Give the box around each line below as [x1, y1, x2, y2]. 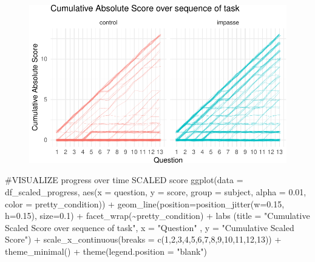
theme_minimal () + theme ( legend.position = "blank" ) [5, 244, 208, 257]
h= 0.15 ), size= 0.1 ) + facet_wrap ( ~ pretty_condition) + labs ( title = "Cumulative [5, 209, 310, 222]
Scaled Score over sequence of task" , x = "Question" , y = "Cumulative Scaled [5, 221, 294, 233]
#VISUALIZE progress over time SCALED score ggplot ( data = [5, 173, 243, 186]
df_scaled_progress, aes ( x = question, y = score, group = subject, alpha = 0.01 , [5, 185, 307, 198]
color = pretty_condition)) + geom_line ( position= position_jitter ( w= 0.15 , [5, 197, 285, 210]
